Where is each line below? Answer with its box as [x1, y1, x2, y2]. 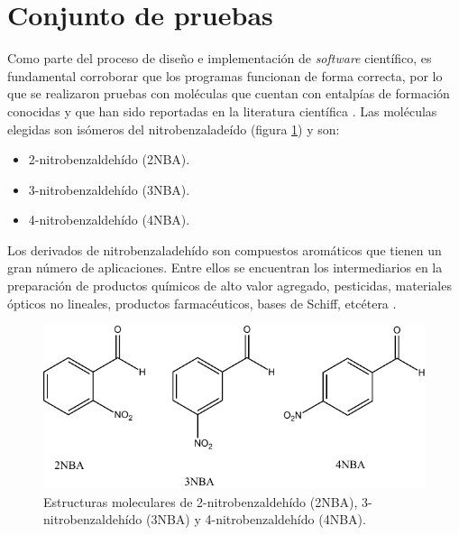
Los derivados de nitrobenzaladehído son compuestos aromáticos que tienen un [7, 240, 442, 259]
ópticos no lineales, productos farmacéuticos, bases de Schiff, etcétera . [7, 293, 397, 312]
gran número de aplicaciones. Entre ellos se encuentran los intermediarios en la [7, 258, 443, 277]
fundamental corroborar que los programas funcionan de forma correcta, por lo [7, 66, 443, 85]
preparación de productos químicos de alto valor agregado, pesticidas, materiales [7, 276, 452, 295]
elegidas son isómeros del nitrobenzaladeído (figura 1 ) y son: [7, 119, 340, 138]
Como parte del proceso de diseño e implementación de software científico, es [7, 49, 432, 68]
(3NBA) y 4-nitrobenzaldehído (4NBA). [146, 510, 366, 529]
